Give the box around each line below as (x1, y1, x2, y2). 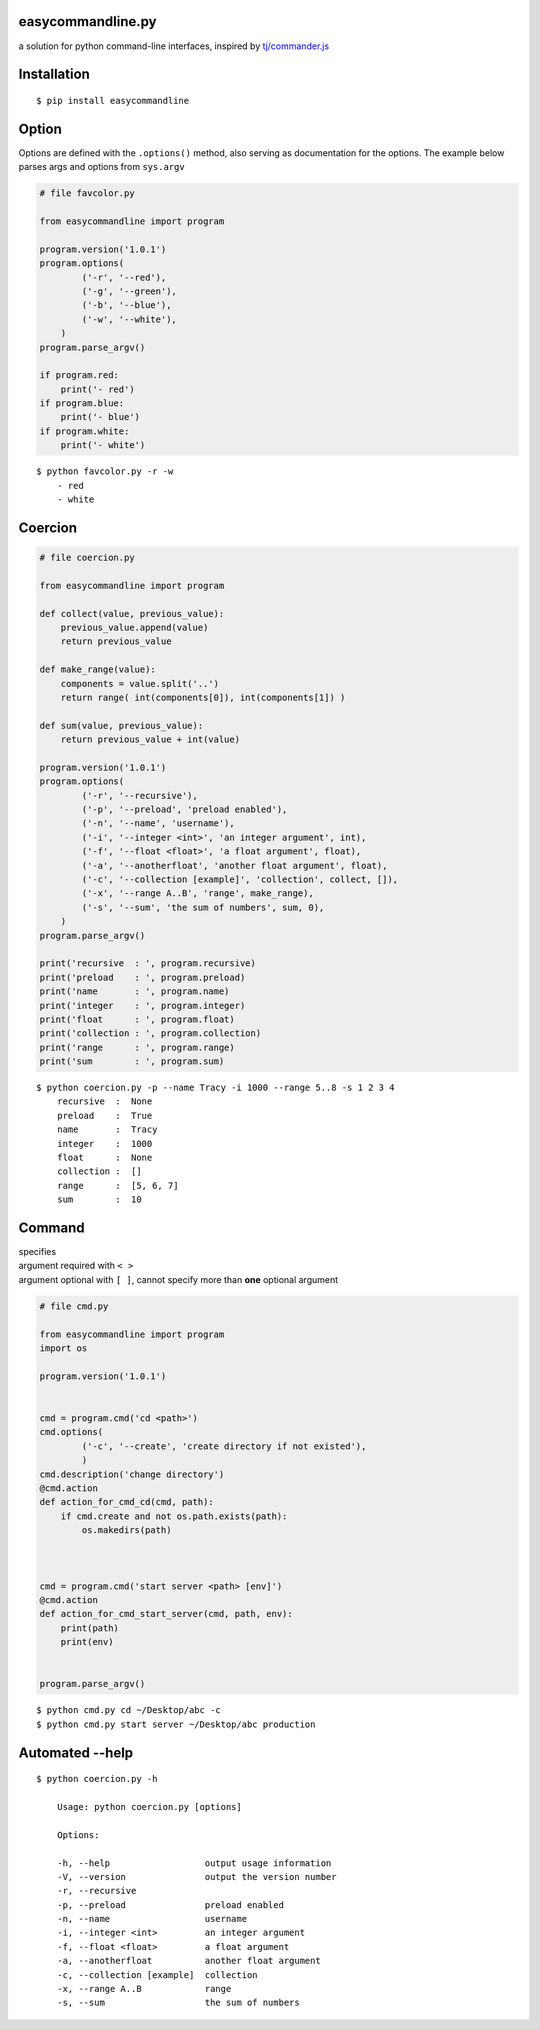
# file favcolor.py (39, 188, 135, 199)
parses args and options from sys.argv (18, 161, 185, 173)
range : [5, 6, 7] (56, 1180, 179, 1191)
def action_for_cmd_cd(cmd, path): (39, 1496, 214, 1508)
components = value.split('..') (60, 678, 220, 689)
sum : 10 (56, 1194, 142, 1205)
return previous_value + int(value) (60, 734, 240, 745)
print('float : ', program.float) (39, 1013, 235, 1025)
